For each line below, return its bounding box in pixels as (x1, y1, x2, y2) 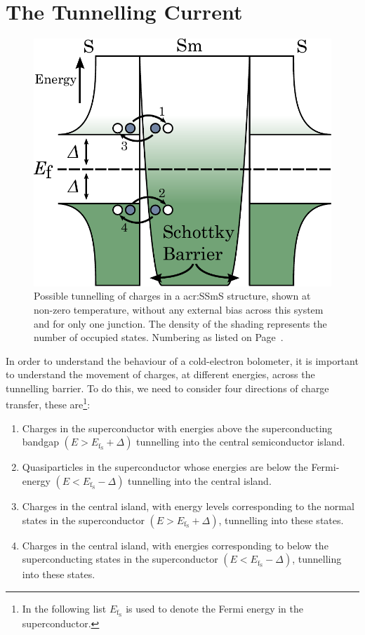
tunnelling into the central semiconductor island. (136, 434, 345, 449)
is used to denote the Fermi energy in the (126, 601, 303, 615)
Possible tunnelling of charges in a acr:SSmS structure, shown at (34, 288, 311, 303)
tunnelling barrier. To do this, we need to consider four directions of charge (6, 380, 329, 395)
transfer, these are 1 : (6, 395, 91, 412)
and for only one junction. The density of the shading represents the (34, 316, 327, 330)
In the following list (22, 601, 107, 615)
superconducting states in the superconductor (22, 552, 218, 566)
